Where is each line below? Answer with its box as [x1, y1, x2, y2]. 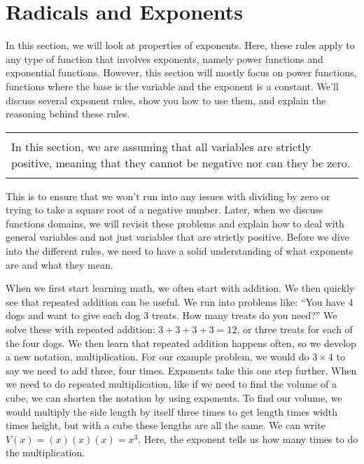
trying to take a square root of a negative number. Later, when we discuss [6, 202, 323, 217]
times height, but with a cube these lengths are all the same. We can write [6, 418, 325, 433]
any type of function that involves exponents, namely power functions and [6, 51, 323, 66]
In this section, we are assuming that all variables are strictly [11, 138, 311, 155]
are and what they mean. [6, 257, 113, 272]
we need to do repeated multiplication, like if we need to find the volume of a [6, 377, 337, 391]
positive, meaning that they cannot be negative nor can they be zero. [11, 154, 351, 171]
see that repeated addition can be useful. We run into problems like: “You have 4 [6, 294, 353, 309]
